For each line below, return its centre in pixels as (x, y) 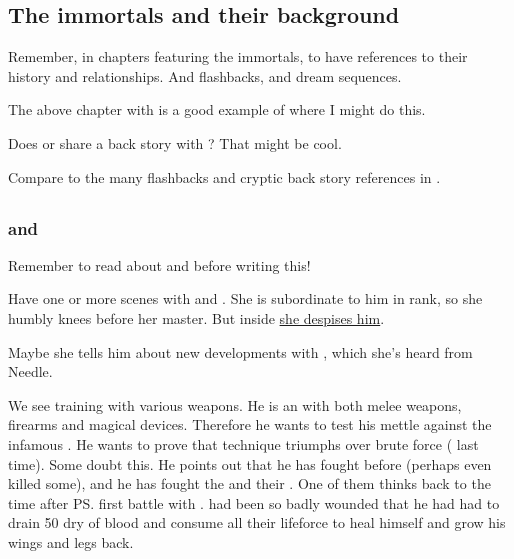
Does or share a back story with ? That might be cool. (175, 142)
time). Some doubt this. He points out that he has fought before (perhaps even (250, 463)
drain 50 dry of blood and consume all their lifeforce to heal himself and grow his (257, 522)
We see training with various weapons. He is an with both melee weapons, (235, 404)
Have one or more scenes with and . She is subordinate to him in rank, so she (245, 298)
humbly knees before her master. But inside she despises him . (196, 318)
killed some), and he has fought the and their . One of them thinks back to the (249, 483)
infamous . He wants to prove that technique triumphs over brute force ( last (243, 444)
